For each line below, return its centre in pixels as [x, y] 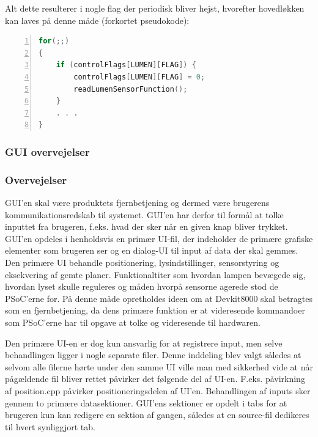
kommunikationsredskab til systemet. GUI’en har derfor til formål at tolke [144, 214]
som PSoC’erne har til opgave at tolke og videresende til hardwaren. [133, 322]
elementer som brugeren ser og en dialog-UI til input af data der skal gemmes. [152, 250]
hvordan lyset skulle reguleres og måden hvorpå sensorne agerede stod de [142, 286]
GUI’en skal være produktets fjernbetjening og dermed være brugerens [137, 202]
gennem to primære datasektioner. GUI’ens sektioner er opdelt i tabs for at [146, 402]
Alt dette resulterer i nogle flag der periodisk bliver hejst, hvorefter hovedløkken [155, 8]
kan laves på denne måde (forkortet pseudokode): [97, 20]
